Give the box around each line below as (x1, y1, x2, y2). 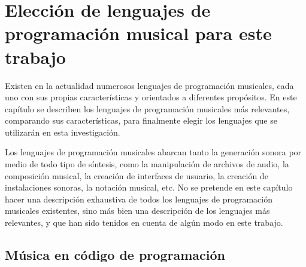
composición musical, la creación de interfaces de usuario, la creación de (5, 169, 268, 182)
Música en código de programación (5, 245, 225, 264)
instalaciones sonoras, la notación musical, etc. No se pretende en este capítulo (5, 181, 293, 194)
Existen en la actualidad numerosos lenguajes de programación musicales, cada (5, 79, 294, 91)
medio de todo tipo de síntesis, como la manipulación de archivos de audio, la (5, 158, 289, 170)
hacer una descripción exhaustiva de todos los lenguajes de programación (5, 192, 272, 205)
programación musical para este (5, 21, 272, 45)
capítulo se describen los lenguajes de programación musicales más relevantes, (5, 102, 290, 115)
